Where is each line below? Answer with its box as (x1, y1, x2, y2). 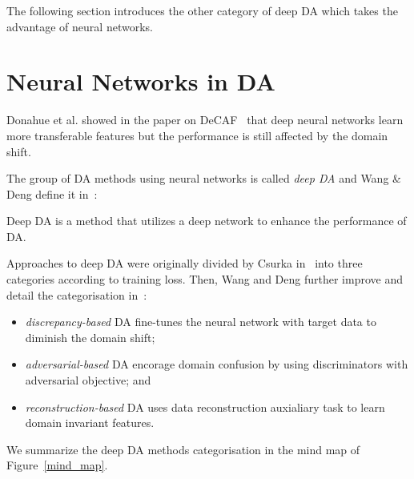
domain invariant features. (25, 414, 155, 431)
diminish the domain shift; (25, 328, 155, 345)
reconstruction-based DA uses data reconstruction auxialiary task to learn (25, 398, 385, 415)
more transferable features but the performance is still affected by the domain (6, 127, 388, 143)
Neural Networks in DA (6, 65, 275, 98)
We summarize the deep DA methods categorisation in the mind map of (6, 441, 360, 457)
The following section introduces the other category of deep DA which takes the (6, 2, 398, 18)
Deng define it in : (6, 185, 98, 202)
